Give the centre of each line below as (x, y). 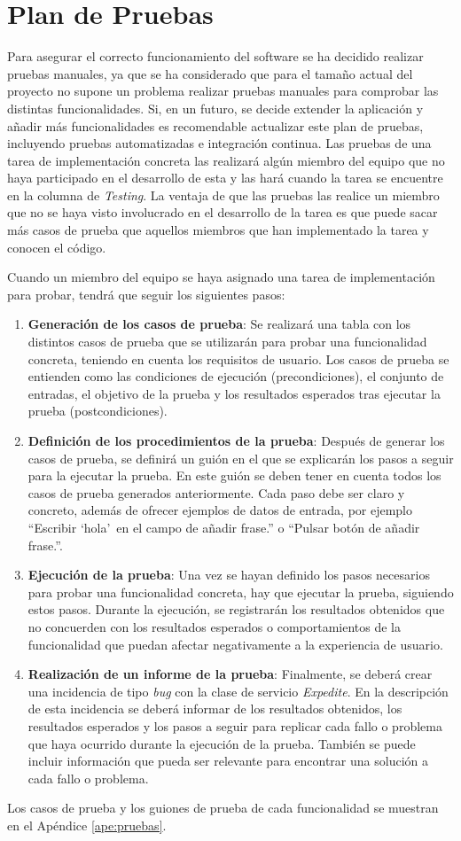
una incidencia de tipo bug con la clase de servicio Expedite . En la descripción (238, 691)
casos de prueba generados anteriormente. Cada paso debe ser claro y (216, 492)
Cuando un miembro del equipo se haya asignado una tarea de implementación (221, 277)
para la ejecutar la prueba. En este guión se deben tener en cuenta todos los (234, 475)
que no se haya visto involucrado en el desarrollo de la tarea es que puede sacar (223, 212)
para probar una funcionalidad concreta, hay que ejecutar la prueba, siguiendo (241, 592)
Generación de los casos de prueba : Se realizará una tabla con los (219, 324)
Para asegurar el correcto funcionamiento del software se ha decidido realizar (215, 56)
